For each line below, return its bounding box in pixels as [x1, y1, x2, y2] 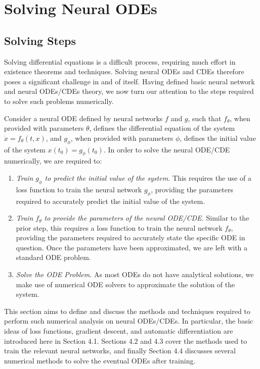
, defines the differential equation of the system [89, 123, 235, 133]
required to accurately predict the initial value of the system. [16, 195, 205, 206]
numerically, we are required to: [4, 155, 102, 166]
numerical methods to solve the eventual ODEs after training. [4, 355, 196, 365]
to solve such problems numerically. [4, 95, 114, 106]
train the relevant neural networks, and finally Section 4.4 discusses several [4, 345, 236, 356]
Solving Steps [4, 32, 76, 48]
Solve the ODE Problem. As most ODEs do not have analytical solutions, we [16, 269, 254, 280]
